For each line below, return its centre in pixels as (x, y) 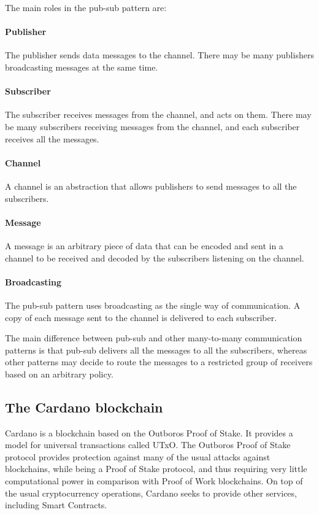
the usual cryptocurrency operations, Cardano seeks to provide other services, (151, 493)
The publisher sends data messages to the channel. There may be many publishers (159, 55)
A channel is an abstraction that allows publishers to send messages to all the (151, 186)
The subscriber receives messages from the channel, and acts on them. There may (158, 114)
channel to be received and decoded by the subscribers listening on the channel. (155, 257)
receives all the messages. (52, 138)
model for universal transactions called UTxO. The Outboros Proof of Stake (148, 445)
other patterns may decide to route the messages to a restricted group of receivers (159, 362)
